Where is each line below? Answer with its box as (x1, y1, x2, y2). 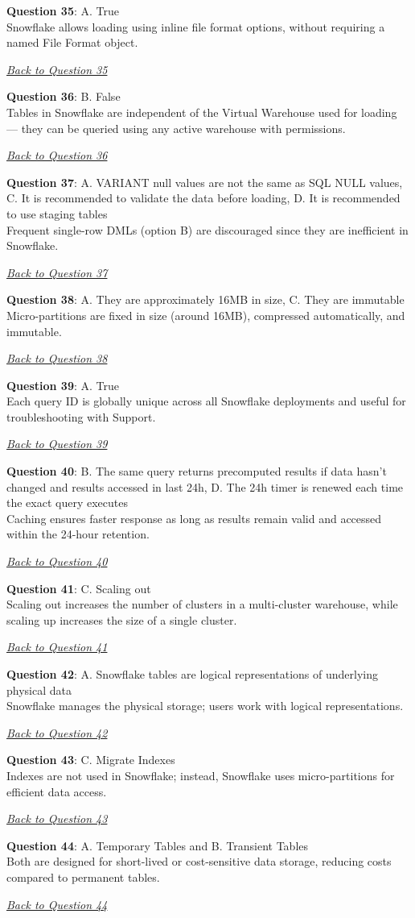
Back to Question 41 (6, 638, 108, 655)
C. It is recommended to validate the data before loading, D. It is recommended (6, 189, 401, 206)
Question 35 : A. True (6, 2, 120, 19)
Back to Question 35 (6, 60, 108, 77)
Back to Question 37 (6, 264, 108, 280)
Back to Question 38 (6, 350, 108, 367)
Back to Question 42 (6, 724, 108, 741)
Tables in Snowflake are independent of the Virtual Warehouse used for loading (6, 103, 397, 120)
